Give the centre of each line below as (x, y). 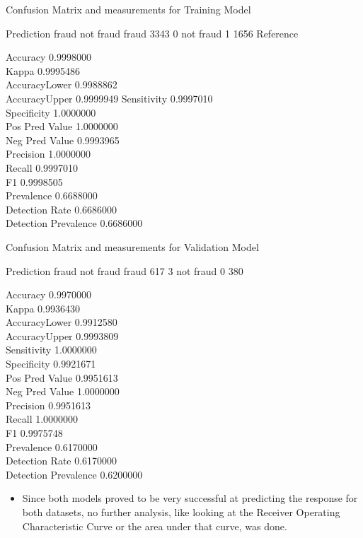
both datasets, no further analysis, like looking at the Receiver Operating (181, 512)
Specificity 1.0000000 (51, 112)
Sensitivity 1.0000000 (51, 350)
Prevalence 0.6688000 (52, 195)
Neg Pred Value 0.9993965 (63, 140)
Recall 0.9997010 (42, 167)
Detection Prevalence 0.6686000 (74, 223)
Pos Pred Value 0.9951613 (62, 377)
